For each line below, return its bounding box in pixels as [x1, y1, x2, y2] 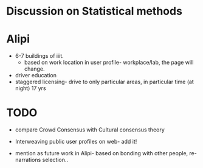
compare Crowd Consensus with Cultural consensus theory [15, 126, 165, 133]
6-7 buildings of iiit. [15, 52, 64, 60]
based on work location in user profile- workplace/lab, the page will [24, 59, 194, 66]
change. [24, 65, 45, 72]
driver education [15, 72, 57, 79]
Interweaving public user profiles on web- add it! [15, 138, 137, 145]
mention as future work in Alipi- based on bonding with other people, [15, 150, 188, 157]
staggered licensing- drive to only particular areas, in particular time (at [15, 78, 194, 86]
